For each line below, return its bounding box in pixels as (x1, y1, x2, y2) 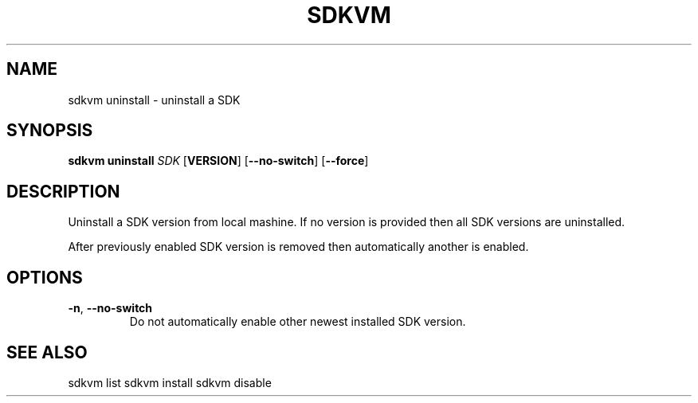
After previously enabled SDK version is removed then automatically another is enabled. (68, 240, 529, 254)
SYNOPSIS (6, 120, 93, 141)
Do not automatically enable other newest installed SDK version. (129, 315, 466, 329)
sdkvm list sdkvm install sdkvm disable (68, 375, 272, 389)
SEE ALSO (6, 342, 88, 362)
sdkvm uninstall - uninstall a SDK (68, 92, 241, 107)
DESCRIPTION (6, 181, 120, 201)
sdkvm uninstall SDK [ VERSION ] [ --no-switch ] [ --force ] (68, 154, 369, 168)
